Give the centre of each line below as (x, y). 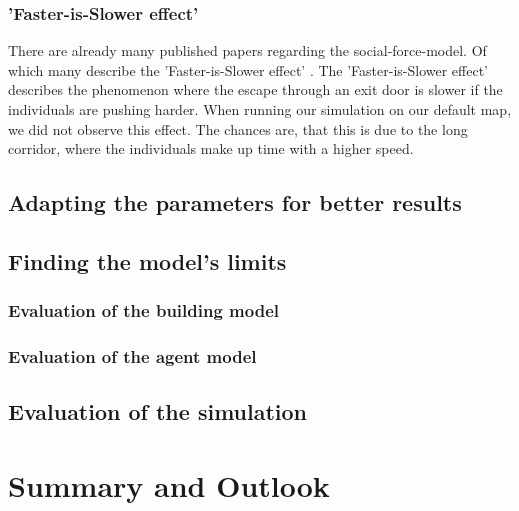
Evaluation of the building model (143, 310)
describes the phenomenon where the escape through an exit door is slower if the (255, 89)
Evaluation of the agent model (132, 356)
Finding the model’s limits (147, 260)
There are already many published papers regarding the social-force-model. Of (247, 50)
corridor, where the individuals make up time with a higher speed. (211, 148)
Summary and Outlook (169, 485)
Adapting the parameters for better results (235, 202)
